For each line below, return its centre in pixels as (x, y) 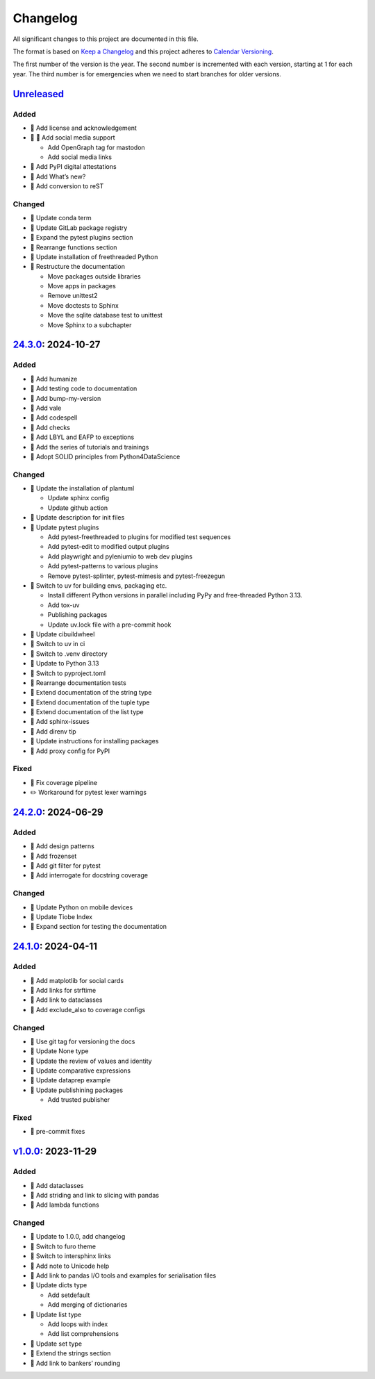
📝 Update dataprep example (70, 1080)
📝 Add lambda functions (65, 1205)
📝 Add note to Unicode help (70, 1266)
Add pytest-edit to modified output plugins (108, 547)
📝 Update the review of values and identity (91, 1061)
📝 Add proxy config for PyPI (70, 751)
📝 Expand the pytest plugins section (82, 238)
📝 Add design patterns (62, 846)
